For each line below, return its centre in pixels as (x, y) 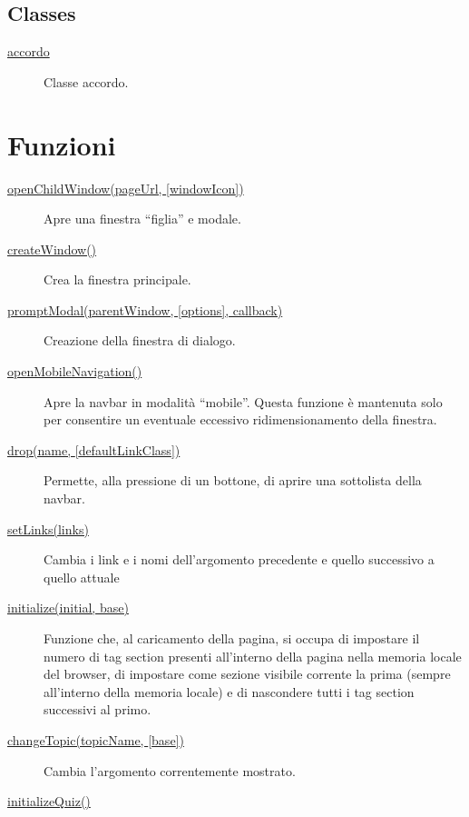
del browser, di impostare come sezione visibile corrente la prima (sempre (247, 674)
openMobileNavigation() (75, 371)
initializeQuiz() (49, 801)
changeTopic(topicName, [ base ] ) (96, 739)
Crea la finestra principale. (117, 279)
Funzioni (62, 144)
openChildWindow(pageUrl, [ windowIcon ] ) (126, 188)
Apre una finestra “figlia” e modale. (142, 219)
